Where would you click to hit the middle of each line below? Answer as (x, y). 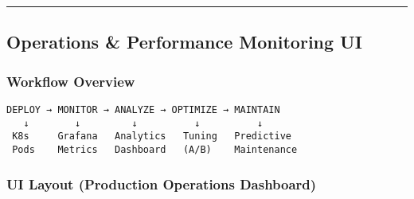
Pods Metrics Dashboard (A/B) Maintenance (155, 149)
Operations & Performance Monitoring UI (184, 42)
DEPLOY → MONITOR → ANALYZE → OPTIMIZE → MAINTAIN (143, 110)
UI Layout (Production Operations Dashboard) (162, 183)
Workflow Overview (71, 81)
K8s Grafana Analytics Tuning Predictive (152, 137)
